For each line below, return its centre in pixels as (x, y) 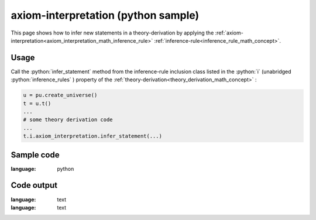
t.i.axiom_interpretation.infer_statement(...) (92, 136)
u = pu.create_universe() (60, 95)
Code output (34, 185)
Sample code (35, 155)
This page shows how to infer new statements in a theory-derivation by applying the (112, 33)
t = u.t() (37, 103)
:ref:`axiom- (229, 33)
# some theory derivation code (68, 120)
